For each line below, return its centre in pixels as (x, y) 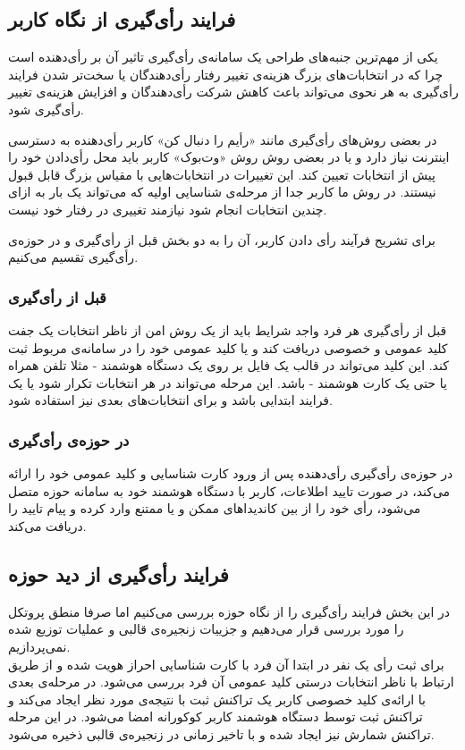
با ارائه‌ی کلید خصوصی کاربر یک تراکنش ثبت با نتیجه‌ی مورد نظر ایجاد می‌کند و (217, 699)
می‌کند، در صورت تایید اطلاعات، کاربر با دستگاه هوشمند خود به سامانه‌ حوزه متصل (229, 490)
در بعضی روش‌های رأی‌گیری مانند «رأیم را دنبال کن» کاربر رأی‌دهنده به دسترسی (223, 139)
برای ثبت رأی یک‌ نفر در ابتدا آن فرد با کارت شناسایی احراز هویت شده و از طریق (226, 664)
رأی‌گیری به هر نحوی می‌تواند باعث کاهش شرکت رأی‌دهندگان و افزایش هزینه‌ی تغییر (233, 92)
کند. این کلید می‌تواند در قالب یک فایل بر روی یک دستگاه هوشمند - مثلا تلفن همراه (228, 365)
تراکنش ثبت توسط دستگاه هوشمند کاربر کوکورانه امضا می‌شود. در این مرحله (216, 716)
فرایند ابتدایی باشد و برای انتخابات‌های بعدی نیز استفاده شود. (170, 400)
